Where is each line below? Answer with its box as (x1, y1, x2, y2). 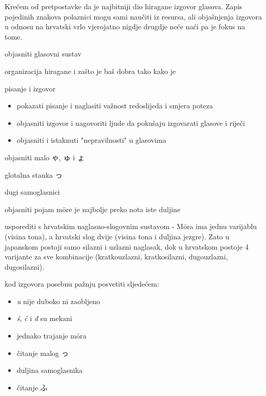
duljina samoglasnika (16, 365, 83, 375)
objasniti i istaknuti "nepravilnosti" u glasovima (16, 135, 166, 145)
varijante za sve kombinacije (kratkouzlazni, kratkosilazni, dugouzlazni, (5, 251, 228, 262)
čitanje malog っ (16, 347, 69, 358)
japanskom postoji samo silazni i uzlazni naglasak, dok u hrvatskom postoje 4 (5, 241, 249, 252)
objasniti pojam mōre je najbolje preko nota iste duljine (5, 203, 181, 214)
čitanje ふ (16, 382, 48, 392)
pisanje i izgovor (5, 83, 55, 93)
